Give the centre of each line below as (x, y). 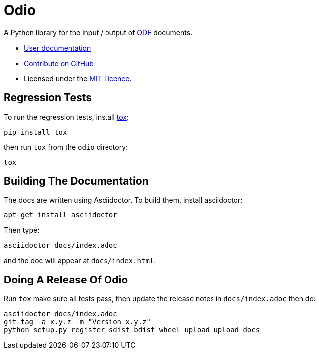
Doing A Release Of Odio (66, 280)
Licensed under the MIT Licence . (78, 78)
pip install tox (36, 132)
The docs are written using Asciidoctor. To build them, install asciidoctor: (123, 200)
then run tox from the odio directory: (66, 147)
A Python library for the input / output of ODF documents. (98, 32)
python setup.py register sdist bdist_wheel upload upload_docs (132, 330)
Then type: (22, 230)
